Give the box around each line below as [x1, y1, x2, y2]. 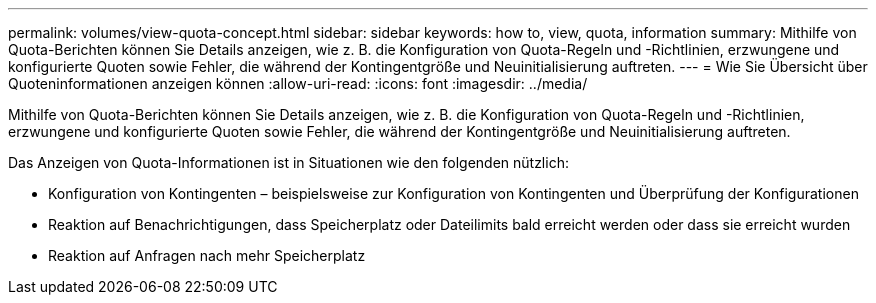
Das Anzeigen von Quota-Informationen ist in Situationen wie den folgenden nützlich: [8, 154, 569, 171]
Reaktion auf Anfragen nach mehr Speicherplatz [48, 247, 366, 264]
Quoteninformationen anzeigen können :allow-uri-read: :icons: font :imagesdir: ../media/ [8, 75, 588, 92]
